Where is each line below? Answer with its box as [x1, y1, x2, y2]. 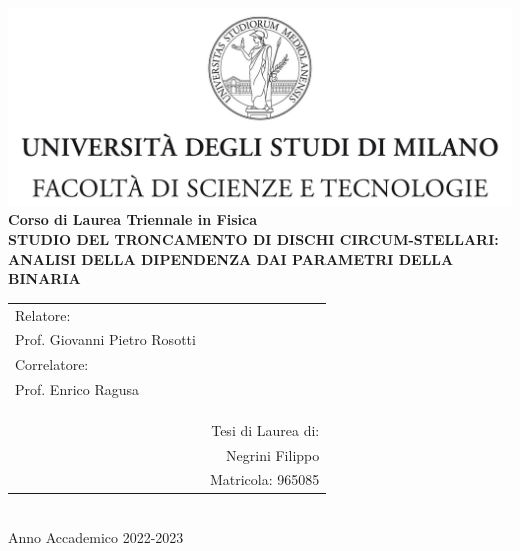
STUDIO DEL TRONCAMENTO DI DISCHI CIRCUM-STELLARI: [8, 229, 499, 250]
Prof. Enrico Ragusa [15, 379, 140, 400]
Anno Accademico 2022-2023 [8, 527, 184, 548]
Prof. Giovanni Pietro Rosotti [15, 329, 196, 350]
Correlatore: [15, 354, 89, 375]
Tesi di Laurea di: [211, 419, 320, 440]
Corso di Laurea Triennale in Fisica [8, 209, 257, 230]
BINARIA [8, 268, 81, 289]
